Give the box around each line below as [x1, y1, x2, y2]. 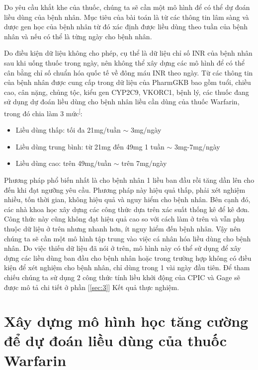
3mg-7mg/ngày [174, 141, 220, 151]
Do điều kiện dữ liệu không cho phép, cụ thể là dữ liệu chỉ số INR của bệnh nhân [4, 48, 253, 58]
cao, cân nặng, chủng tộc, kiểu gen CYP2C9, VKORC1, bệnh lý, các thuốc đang [4, 86, 249, 97]
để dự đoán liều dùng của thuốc [4, 330, 227, 351]
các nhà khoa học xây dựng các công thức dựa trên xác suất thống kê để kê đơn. [4, 204, 250, 214]
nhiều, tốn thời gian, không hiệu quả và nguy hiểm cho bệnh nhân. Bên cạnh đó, [4, 194, 251, 205]
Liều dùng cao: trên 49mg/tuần [15, 158, 112, 168]
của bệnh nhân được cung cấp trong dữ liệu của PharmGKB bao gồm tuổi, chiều [4, 77, 251, 87]
